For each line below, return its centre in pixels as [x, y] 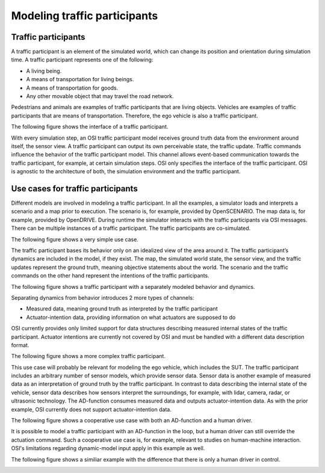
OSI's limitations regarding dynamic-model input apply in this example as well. [108, 448]
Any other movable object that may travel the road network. [100, 96]
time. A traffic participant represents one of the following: [82, 60]
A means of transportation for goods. [72, 88]
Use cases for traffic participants [74, 189]
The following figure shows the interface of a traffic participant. [90, 127]
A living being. [44, 71]
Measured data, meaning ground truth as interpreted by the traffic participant [122, 309]
